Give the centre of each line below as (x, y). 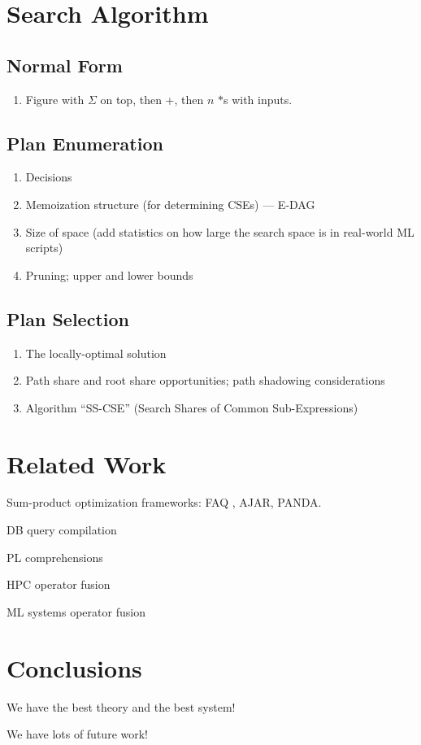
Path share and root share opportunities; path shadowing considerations (205, 380)
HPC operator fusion (59, 584)
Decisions (49, 177)
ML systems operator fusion (76, 611)
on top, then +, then (152, 99)
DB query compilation (62, 530)
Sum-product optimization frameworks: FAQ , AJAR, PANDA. (164, 502)
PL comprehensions (55, 557)
